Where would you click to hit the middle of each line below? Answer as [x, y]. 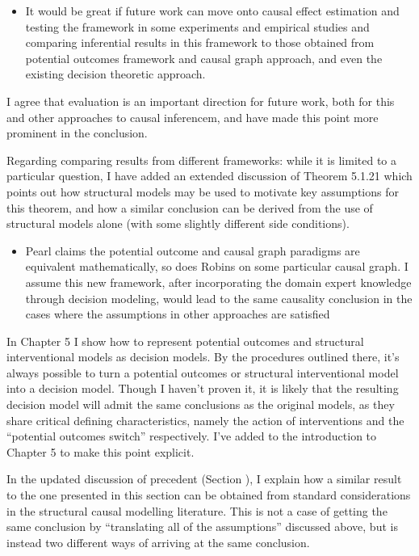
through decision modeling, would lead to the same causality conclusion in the [219, 298]
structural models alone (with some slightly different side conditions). [178, 223]
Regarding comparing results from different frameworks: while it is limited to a [201, 160]
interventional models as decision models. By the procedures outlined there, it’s [203, 357]
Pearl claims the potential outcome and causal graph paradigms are [193, 250]
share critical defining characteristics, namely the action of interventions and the [205, 420]
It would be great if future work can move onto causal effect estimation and [212, 11]
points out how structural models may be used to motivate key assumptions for [203, 191]
